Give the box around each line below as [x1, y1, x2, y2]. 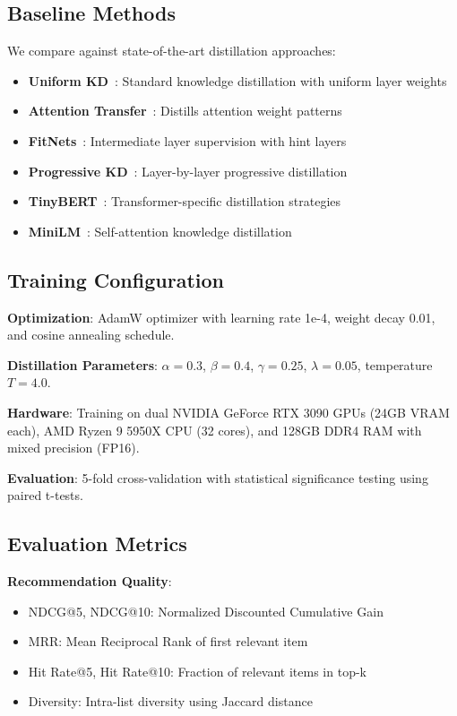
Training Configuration [7, 265, 224, 293]
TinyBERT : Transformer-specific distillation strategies [28, 192, 341, 211]
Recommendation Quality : [7, 572, 172, 591]
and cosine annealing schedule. [7, 325, 175, 344]
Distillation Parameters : [7, 355, 158, 374]
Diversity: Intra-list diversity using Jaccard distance [28, 692, 313, 711]
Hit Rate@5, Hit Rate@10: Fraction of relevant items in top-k [28, 661, 366, 680]
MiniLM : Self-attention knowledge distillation [28, 221, 292, 240]
